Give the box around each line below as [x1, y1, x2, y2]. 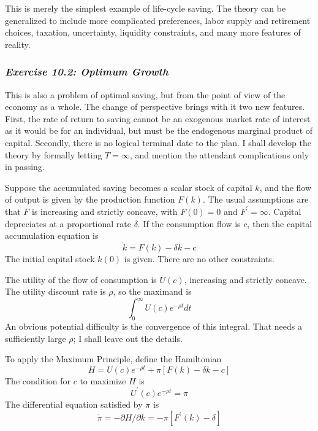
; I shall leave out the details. [73, 332, 183, 344]
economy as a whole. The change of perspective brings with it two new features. [5, 100, 305, 113]
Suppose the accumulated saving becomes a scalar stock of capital [5, 181, 252, 193]
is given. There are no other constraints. [124, 252, 274, 265]
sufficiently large [5, 332, 66, 344]
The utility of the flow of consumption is [5, 273, 157, 285]
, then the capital [247, 217, 312, 230]
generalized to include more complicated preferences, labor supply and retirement [5, 14, 311, 26]
